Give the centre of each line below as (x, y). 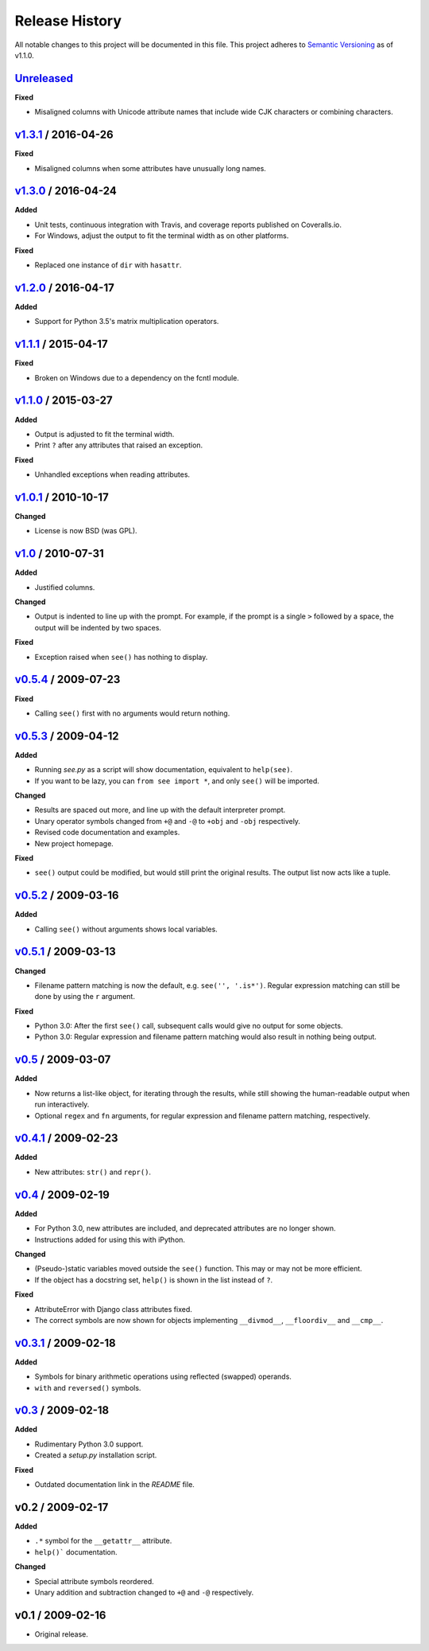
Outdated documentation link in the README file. (114, 1485)
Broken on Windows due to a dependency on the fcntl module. (137, 377)
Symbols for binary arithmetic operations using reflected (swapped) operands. (163, 1376)
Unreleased (44, 78)
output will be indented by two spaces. (98, 627)
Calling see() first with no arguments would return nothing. (132, 713)
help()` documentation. (76, 1551)
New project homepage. (74, 843)
